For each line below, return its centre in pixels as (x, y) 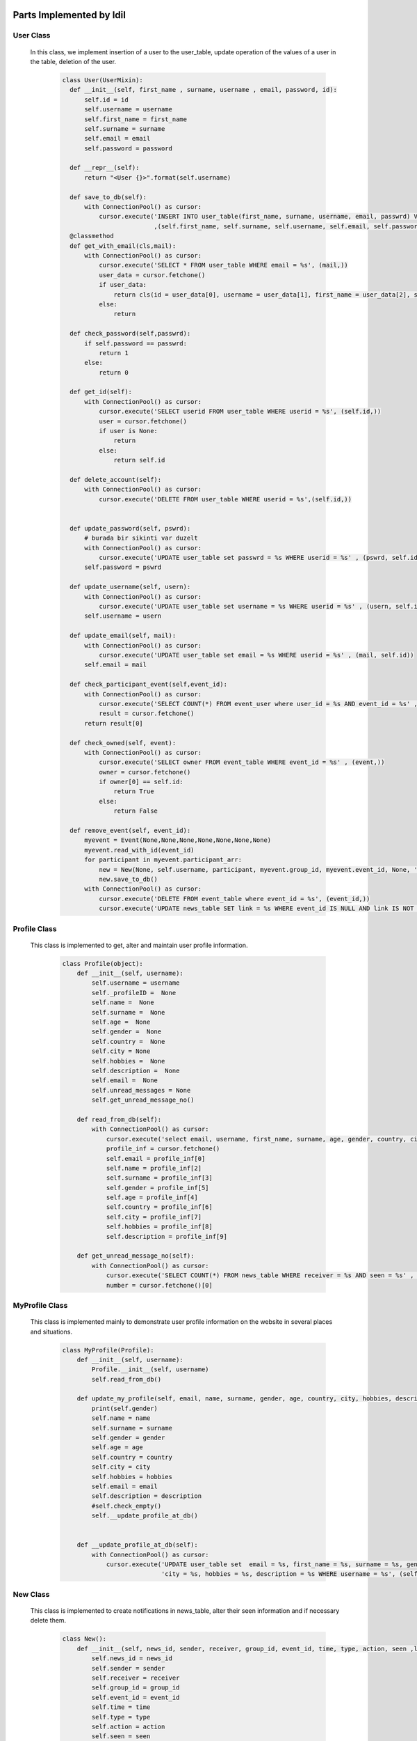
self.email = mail (116, 665)
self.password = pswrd (123, 567)
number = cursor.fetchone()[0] (160, 1285)
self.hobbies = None (128, 1061)
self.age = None (121, 1022)
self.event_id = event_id (136, 1697)
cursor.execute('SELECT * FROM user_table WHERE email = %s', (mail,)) (223, 265)
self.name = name (121, 1418)
